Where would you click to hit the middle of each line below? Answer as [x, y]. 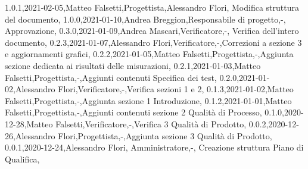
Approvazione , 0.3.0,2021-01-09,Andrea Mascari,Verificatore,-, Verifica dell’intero [152, 31]
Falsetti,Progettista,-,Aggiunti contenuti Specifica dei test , [111, 77]
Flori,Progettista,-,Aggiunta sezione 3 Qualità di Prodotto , [165, 135]
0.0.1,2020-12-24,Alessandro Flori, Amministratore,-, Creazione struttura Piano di [154, 147]
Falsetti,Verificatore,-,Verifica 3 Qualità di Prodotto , [151, 123]
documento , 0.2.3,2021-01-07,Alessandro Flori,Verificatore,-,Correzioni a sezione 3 [153, 42]
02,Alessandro [30, 89]
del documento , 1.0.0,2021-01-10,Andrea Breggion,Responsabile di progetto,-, [145, 19]
